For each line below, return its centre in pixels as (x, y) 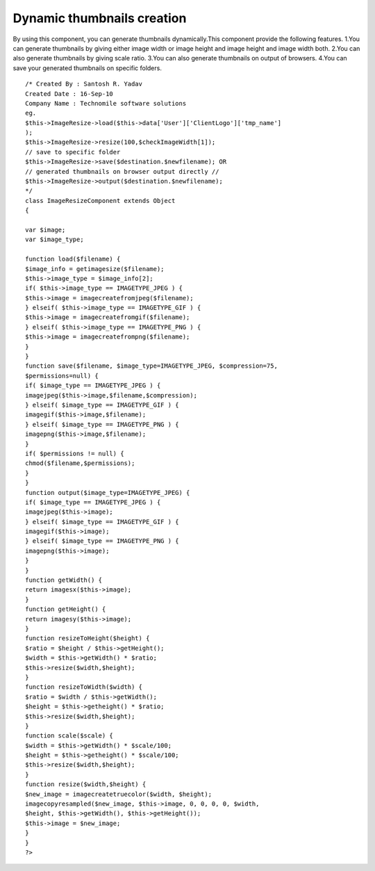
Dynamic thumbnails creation (100, 18)
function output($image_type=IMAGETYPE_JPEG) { (108, 493)
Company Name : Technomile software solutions (106, 103)
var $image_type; (55, 239)
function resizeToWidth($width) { (84, 687)
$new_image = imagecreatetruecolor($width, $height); (118, 794)
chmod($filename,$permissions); (80, 463)
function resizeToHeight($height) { (87, 638)
